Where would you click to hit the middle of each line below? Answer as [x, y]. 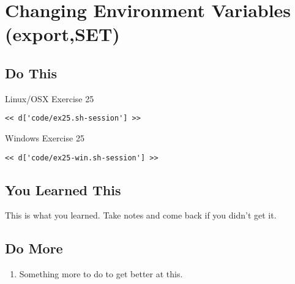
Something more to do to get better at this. [101, 274]
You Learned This [63, 189]
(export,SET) [62, 34]
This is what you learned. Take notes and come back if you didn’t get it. [141, 215]
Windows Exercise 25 [45, 138]
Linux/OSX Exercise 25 [50, 98]
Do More [34, 248]
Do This [31, 73]
